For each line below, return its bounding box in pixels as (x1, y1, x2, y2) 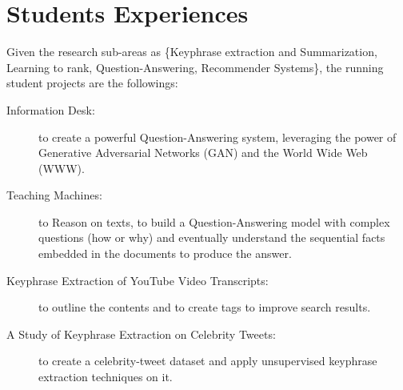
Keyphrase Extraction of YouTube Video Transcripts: (6, 271, 269, 288)
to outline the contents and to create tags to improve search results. (38, 299, 371, 316)
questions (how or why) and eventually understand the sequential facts (38, 229, 385, 246)
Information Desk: (6, 101, 95, 118)
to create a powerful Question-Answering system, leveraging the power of (38, 128, 397, 145)
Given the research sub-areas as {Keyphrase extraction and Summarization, (6, 43, 377, 60)
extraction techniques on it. (38, 368, 173, 385)
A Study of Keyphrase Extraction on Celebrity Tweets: (6, 325, 276, 342)
